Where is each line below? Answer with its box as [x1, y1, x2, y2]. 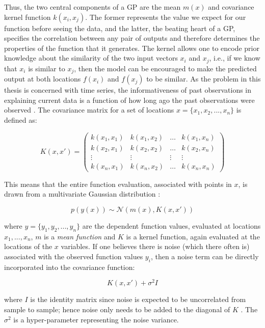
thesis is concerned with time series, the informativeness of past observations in [4, 85, 252, 95]
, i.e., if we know [209, 52, 260, 63]
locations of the [4, 241, 52, 252]
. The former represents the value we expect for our [85, 11, 246, 22]
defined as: [4, 115, 37, 125]
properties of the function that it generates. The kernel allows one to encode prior [4, 42, 259, 53]
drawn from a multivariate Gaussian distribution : [4, 188, 161, 199]
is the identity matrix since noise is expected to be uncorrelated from [30, 294, 246, 305]
